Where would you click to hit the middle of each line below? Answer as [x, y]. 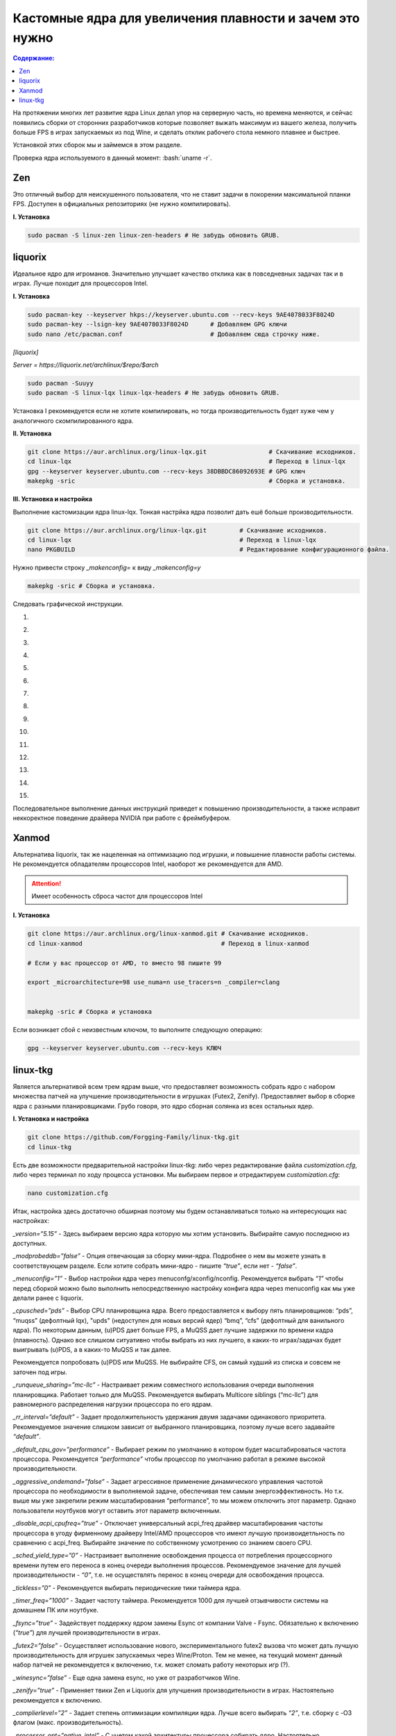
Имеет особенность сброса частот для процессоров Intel [117, 896]
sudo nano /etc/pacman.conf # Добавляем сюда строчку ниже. [174, 334]
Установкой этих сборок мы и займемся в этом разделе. [97, 145]
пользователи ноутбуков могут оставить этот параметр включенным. [117, 1510]
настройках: [31, 1221]
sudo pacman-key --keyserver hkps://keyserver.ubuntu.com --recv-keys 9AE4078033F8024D [181, 315]
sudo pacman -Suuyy [60, 383]
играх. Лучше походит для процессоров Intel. [80, 283]
